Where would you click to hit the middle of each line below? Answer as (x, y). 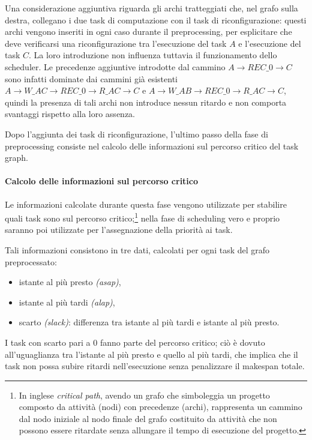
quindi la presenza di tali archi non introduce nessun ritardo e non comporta (146, 102)
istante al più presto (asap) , (70, 282)
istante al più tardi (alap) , (67, 302)
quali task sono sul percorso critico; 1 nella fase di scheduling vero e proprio (142, 217)
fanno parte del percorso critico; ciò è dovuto (182, 342)
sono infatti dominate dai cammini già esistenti (91, 78)
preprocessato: (31, 261)
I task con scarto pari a (48, 342)
